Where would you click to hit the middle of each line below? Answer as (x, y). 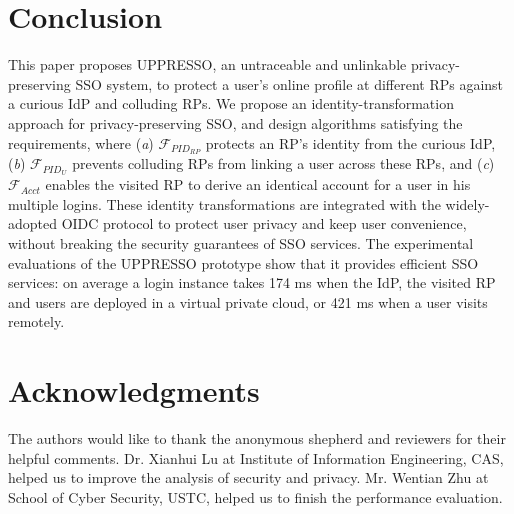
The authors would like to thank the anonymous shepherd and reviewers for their (257, 438)
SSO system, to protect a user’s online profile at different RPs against (289, 83)
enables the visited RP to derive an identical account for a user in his (258, 184)
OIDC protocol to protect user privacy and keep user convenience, (264, 223)
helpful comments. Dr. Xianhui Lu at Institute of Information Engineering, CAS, (256, 457)
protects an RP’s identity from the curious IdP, (350, 142)
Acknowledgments (134, 390)
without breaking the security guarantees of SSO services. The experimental (241, 243)
